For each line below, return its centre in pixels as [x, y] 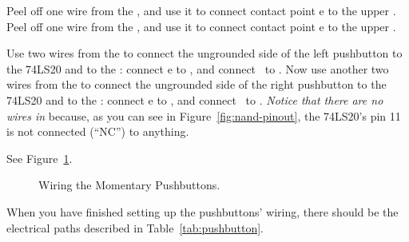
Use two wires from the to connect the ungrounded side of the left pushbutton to [204, 53]
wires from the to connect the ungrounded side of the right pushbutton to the [197, 84]
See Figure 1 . [40, 158]
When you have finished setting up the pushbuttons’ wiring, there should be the [203, 211]
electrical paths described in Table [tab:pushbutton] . [135, 227]
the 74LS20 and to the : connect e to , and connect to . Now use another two [198, 68]
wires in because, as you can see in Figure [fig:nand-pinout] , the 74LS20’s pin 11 [204, 115]
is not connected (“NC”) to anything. [98, 131]
